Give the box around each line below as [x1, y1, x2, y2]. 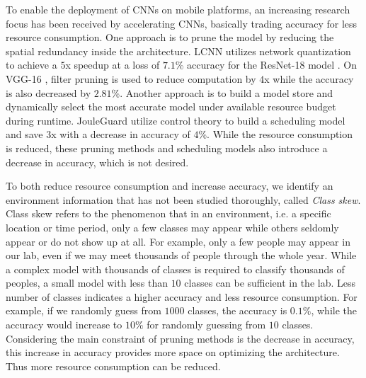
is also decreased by [6, 85, 91, 100]
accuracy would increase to [6, 317, 122, 332]
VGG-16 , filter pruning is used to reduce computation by [6, 71, 256, 86]
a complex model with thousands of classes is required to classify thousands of [6, 261, 345, 276]
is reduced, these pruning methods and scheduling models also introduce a [6, 140, 328, 155]
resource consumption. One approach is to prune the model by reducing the [6, 30, 334, 45]
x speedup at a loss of [65, 57, 160, 72]
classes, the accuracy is [188, 303, 287, 318]
